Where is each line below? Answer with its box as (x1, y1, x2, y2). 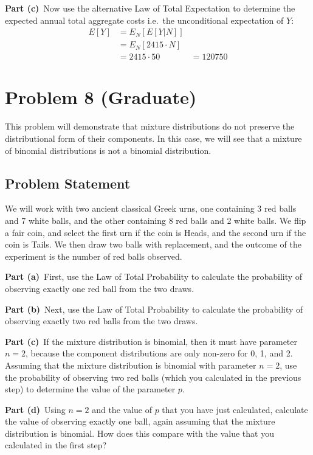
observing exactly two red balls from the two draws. (5, 314, 198, 327)
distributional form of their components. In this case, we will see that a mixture (5, 132, 302, 144)
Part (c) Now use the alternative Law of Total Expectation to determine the (5, 2, 295, 14)
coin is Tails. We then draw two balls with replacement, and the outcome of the (5, 238, 301, 251)
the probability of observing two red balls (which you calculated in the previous (5, 370, 301, 383)
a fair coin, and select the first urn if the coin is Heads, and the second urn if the (5, 226, 306, 238)
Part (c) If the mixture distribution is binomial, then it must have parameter (5, 335, 298, 347)
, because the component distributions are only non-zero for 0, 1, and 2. (26, 347, 293, 359)
